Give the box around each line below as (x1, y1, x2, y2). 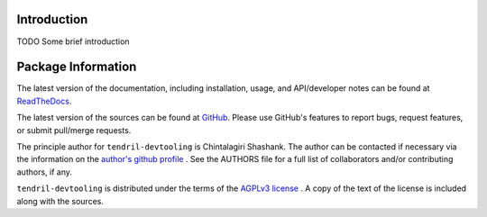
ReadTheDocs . (16, 95, 72, 106)
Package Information (16, 59, 137, 75)
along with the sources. (16, 195, 104, 206)
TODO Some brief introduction (16, 36, 130, 47)
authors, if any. (16, 167, 72, 177)
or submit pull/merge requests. (16, 124, 132, 135)
